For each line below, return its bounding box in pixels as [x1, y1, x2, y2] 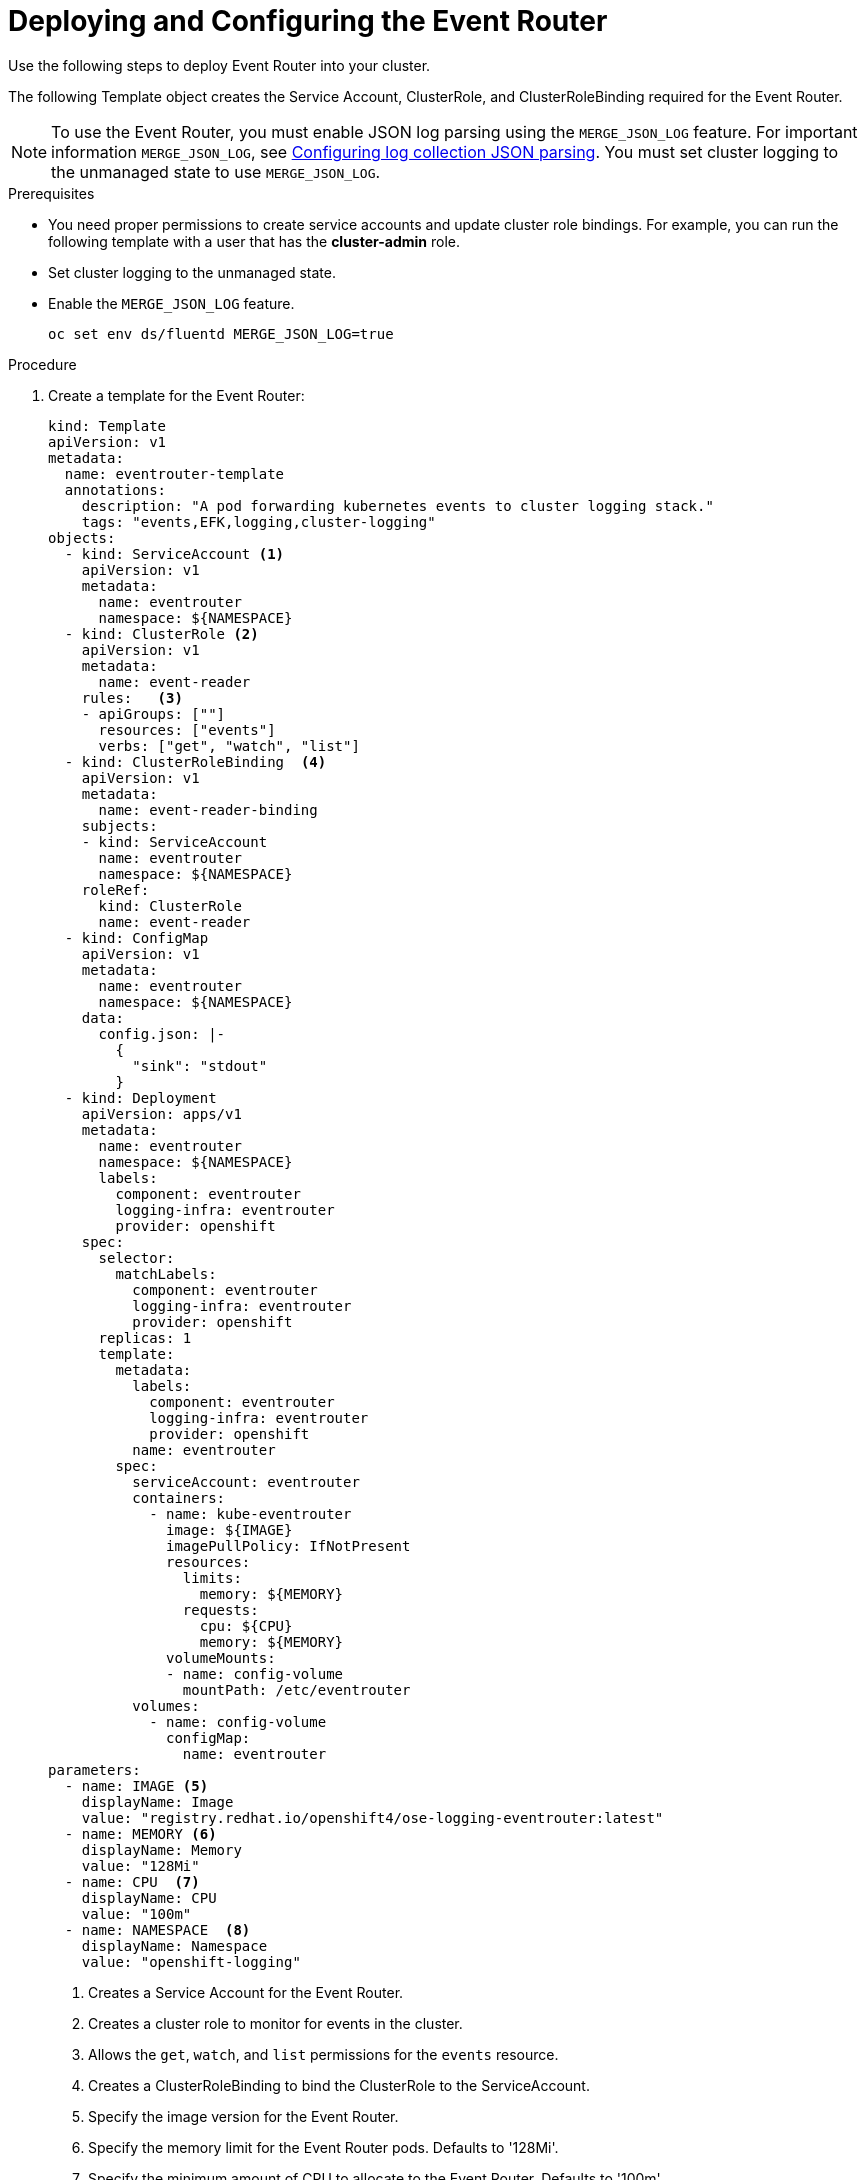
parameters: [48, 1761, 141, 1778]
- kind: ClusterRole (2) [64, 625, 259, 642]
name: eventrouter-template [64, 465, 285, 482]
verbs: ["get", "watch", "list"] [98, 737, 360, 754]
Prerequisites [8, 184, 95, 202]
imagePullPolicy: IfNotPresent [166, 1537, 411, 1554]
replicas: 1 [98, 1329, 192, 1346]
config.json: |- [98, 1025, 226, 1042]
